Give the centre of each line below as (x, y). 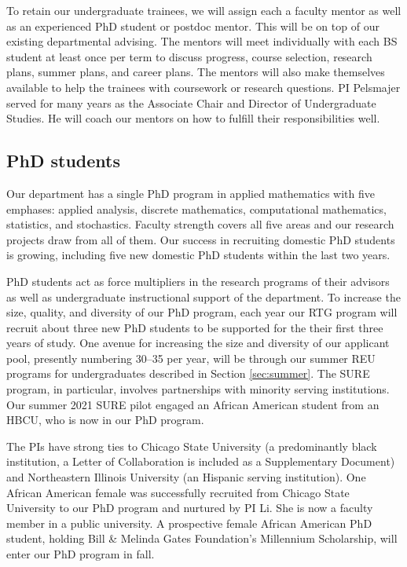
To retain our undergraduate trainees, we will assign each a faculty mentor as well (204, 10)
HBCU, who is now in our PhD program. (105, 420)
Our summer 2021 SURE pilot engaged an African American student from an (193, 404)
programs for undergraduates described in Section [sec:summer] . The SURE (188, 373)
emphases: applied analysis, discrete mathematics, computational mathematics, (196, 209)
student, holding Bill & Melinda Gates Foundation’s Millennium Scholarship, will (202, 538)
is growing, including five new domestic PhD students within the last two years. (198, 255)
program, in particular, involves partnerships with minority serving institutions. (198, 389)
